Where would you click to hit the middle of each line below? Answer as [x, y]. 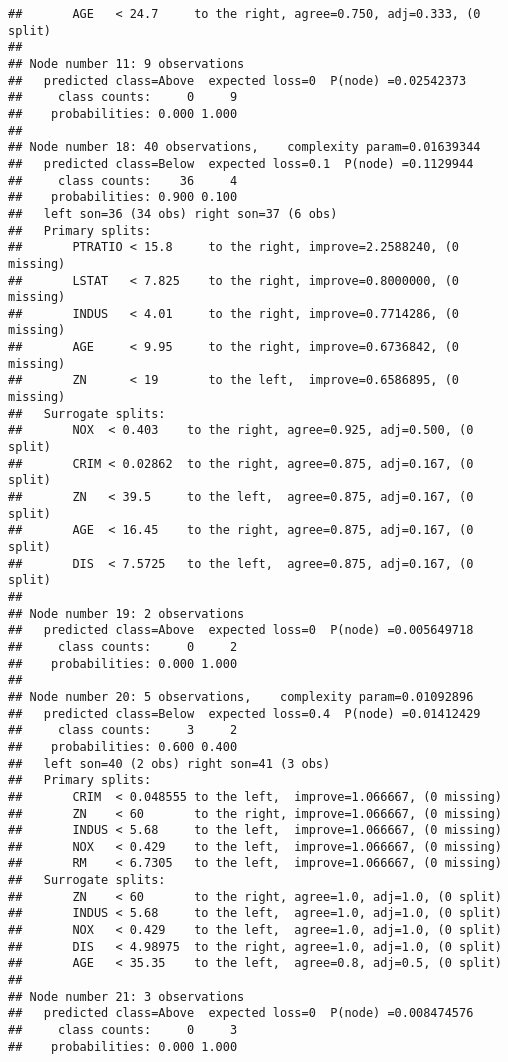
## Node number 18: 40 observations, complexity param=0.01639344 [244, 147]
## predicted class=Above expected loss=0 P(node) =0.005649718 [241, 630]
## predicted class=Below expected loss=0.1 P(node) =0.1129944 [241, 163]
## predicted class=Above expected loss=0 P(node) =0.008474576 [241, 1013]
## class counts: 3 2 [123, 730]
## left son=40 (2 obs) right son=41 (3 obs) [169, 763]
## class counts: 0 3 [123, 1030]
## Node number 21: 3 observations [126, 996]
